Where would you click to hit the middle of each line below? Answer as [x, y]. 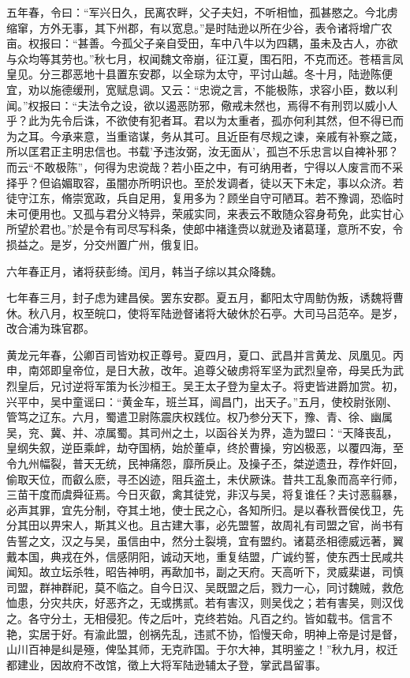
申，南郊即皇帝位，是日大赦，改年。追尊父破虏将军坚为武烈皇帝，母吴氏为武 [205, 370]
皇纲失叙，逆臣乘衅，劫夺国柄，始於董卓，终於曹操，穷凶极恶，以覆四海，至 [205, 448]
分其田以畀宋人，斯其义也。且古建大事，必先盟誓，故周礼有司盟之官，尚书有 [205, 525]
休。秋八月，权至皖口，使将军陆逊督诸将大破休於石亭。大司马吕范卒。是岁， [205, 313]
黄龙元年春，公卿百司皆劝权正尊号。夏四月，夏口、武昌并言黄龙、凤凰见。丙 [205, 354]
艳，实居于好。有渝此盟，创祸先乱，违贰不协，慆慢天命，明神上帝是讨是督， [205, 633]
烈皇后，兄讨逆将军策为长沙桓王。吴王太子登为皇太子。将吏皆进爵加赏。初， [205, 386]
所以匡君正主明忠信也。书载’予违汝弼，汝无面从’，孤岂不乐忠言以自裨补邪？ [203, 151]
